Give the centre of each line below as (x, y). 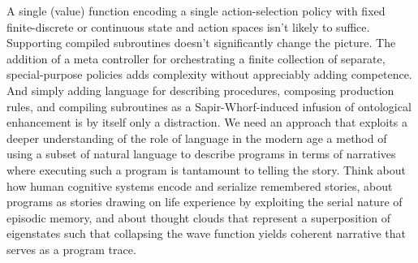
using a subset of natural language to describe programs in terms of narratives (201, 154)
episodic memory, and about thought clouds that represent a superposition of (199, 217)
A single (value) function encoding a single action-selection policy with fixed (196, 11)
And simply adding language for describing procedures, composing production (200, 90)
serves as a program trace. (71, 249)
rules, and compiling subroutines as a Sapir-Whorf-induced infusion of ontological (209, 106)
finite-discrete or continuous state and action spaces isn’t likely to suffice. (188, 26)
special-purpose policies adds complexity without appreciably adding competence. (209, 74)
